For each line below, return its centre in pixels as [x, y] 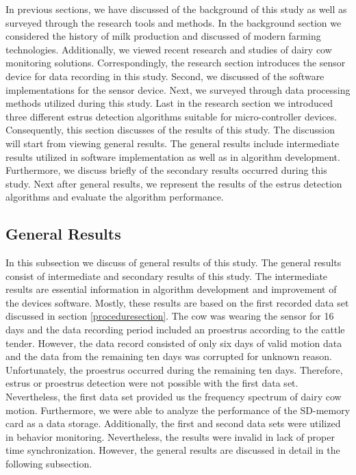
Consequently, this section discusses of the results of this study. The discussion [170, 130]
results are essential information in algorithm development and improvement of [171, 289]
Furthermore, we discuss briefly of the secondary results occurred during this [166, 170]
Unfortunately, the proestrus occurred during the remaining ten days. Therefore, [174, 369]
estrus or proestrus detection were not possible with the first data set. [152, 383]
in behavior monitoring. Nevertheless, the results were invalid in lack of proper [170, 436]
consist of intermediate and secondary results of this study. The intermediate [167, 275]
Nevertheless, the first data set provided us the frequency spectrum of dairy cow [174, 397]
